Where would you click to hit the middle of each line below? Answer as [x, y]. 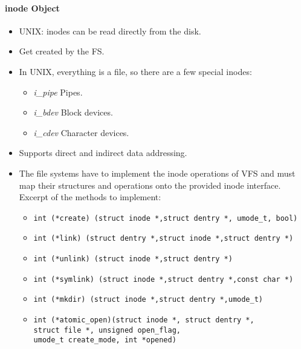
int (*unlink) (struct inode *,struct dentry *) [133, 259]
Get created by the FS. [62, 51]
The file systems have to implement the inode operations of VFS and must [157, 173]
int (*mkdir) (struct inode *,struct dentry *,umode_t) [148, 300]
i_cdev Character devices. [81, 132]
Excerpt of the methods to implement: [90, 197]
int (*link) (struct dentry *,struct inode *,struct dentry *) [163, 239]
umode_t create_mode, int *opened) [105, 340]
